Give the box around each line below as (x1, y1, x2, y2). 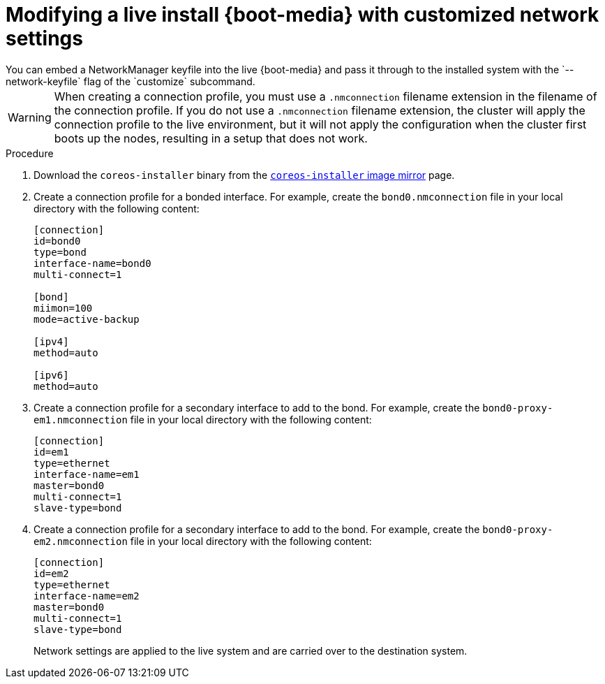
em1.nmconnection (33, 414, 128, 425)
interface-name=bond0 (33, 257, 151, 269)
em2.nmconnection (33, 535, 128, 547)
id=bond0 (33, 235, 81, 247)
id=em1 (33, 446, 69, 458)
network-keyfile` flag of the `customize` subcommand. (6, 75, 255, 87)
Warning (8, 110, 52, 124)
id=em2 (33, 567, 69, 579)
